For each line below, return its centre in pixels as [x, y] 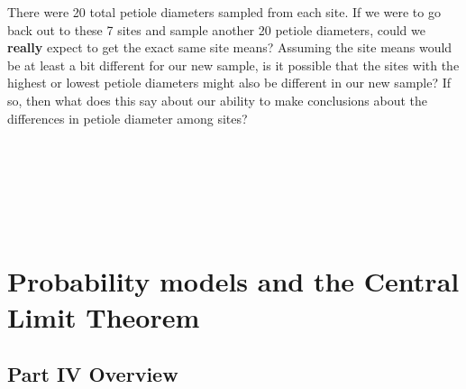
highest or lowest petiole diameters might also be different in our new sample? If [229, 83]
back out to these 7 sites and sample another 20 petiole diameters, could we [216, 29]
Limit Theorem [104, 316]
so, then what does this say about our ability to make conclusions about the [218, 100]
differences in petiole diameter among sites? [128, 118]
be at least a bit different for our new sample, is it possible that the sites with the [233, 65]
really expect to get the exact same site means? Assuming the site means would [230, 47]
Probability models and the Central [233, 281]
